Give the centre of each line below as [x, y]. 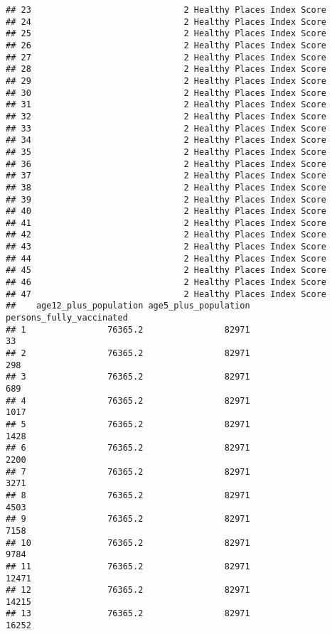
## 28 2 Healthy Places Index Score [166, 69]
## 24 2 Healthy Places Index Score [166, 22]
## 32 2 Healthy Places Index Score [166, 116]
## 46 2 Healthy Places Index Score [166, 283]
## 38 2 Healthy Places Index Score [166, 187]
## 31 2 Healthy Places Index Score [166, 105]
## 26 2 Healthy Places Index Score [166, 45]
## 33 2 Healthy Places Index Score [166, 128]
